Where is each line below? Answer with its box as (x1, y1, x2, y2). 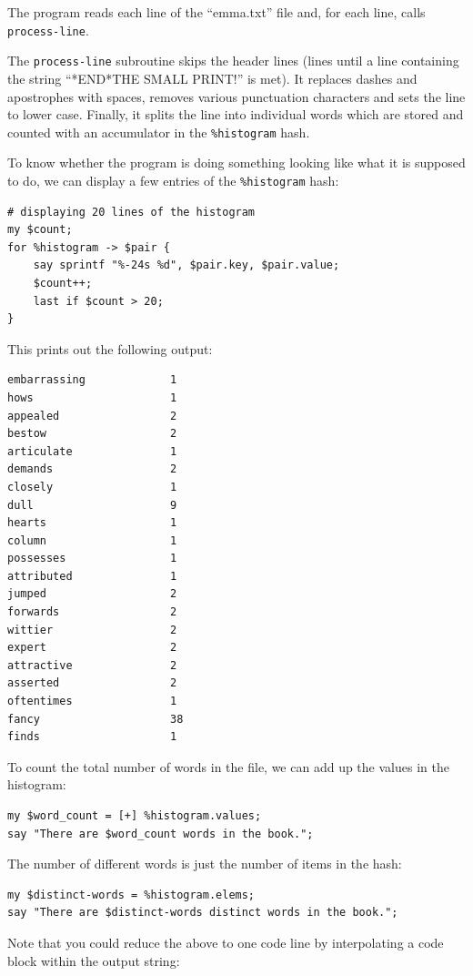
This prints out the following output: (7, 339, 213, 358)
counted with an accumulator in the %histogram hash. (7, 122, 310, 141)
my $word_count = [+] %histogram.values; (7, 809, 262, 822)
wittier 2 (7, 623, 177, 636)
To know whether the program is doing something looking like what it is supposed (7, 153, 466, 172)
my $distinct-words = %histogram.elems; (7, 888, 256, 901)
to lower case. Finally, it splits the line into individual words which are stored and (7, 105, 464, 124)
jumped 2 (7, 587, 177, 601)
